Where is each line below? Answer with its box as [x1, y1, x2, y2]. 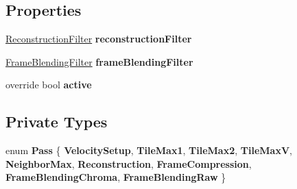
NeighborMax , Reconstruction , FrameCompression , [5, 156, 252, 171]
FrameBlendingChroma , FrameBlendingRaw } [5, 170, 226, 184]
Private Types [5, 111, 108, 132]
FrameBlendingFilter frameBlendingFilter [5, 54, 193, 68]
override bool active [5, 77, 92, 92]
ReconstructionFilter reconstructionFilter [5, 32, 192, 46]
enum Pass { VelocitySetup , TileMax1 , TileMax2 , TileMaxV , [5, 143, 292, 157]
